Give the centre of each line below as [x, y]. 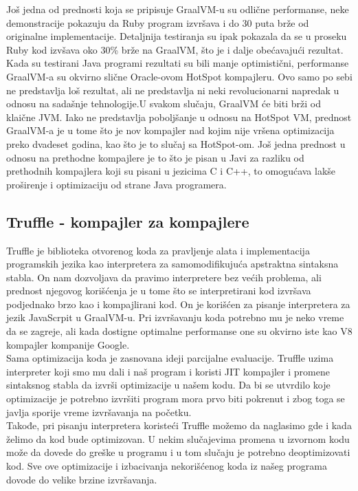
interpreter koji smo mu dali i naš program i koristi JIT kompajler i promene [168, 371]
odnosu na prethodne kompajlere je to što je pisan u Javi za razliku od [155, 157]
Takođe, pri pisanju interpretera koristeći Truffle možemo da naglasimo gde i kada [179, 425]
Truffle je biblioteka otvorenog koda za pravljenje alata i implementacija [158, 250]
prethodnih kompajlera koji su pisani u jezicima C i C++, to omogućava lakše [171, 171]
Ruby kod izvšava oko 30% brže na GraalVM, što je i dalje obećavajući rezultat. [175, 49]
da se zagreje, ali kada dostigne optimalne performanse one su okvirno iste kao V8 [179, 331]
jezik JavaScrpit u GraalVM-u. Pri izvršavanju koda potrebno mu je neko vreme [175, 317]
